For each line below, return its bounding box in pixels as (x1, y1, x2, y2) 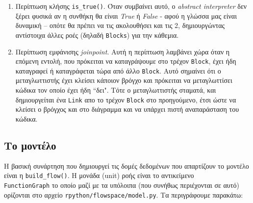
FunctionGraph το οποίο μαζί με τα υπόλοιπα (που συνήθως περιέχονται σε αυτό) (4, 179, 239, 190)
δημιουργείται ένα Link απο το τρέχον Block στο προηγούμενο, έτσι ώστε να (15, 94, 236, 104)
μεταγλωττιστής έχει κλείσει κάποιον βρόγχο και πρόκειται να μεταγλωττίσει (15, 75, 232, 85)
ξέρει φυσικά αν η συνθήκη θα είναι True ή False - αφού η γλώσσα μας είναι (15, 10, 237, 21)
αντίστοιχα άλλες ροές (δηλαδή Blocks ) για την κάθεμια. (15, 29, 179, 40)
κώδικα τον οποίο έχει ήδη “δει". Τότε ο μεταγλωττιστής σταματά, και (15, 85, 216, 95)
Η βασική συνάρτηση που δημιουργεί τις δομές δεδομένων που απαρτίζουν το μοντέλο (4, 160, 249, 171)
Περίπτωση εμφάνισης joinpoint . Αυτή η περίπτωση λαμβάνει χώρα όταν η (15, 46, 230, 56)
